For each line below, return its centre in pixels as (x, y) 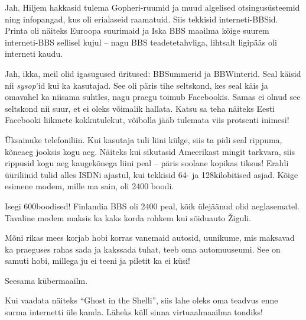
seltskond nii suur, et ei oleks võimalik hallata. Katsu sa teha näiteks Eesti (140, 108)
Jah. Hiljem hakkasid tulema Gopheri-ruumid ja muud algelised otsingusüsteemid (152, 7)
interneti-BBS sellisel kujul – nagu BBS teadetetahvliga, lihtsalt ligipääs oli (141, 42)
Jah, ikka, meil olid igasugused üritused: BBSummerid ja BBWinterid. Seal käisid (153, 73)
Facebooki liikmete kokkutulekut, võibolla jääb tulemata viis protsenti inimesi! (147, 120)
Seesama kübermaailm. (46, 280)
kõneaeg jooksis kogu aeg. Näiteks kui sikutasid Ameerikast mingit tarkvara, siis (150, 151)
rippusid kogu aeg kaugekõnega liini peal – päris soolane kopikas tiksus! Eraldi (147, 163)
